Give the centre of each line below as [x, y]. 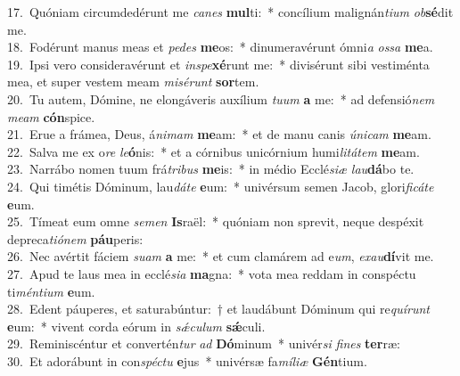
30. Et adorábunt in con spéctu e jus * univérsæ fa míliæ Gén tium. [187, 360]
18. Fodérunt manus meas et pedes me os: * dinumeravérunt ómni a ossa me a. [220, 47]
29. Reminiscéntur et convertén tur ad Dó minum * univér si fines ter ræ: [204, 343]
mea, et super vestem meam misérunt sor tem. [133, 82]
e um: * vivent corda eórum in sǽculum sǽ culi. [136, 326]
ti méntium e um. [51, 291]
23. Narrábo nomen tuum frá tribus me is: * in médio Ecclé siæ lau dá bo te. [211, 169]
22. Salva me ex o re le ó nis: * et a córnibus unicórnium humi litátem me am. [214, 151]
